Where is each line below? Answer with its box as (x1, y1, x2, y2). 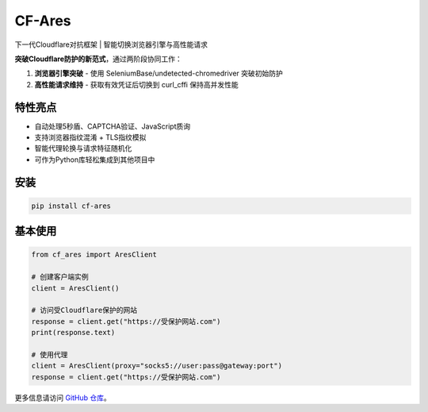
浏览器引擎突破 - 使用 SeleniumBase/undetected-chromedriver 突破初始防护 (34, 68, 283, 79)
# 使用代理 (31, 350, 68, 359)
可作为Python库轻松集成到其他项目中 (34, 155, 155, 164)
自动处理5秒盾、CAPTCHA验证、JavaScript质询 (34, 121, 191, 131)
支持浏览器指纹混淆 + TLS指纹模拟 (34, 133, 147, 142)
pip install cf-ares (31, 201, 111, 210)
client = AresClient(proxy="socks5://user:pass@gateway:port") (31, 361, 283, 371)
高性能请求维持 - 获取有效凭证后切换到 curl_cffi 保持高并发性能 (34, 79, 239, 89)
